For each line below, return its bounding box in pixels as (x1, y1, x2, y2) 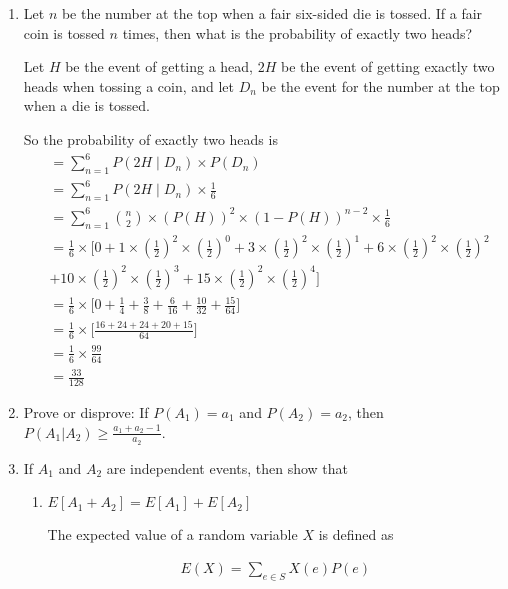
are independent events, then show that (106, 457, 349, 478)
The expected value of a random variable (47, 524, 298, 545)
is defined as (318, 524, 394, 545)
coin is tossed (23, 22, 105, 43)
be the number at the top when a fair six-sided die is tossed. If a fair (61, 3, 483, 23)
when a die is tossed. (23, 95, 151, 116)
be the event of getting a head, (65, 56, 254, 77)
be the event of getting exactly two (280, 56, 495, 77)
